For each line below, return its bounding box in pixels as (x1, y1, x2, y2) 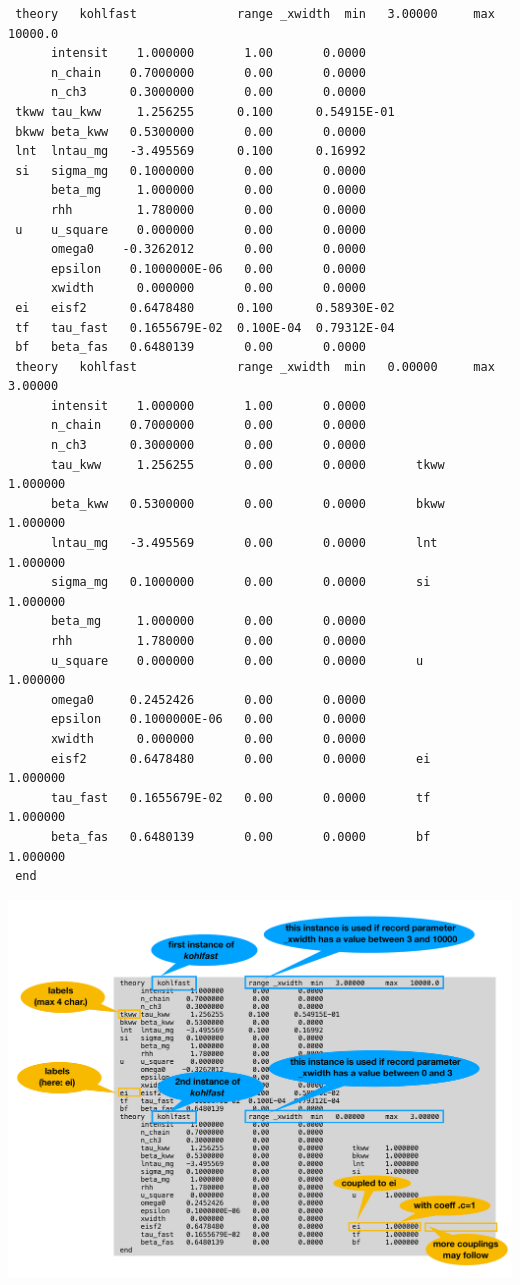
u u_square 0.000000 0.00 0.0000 (15, 222, 366, 237)
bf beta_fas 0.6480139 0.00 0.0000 (15, 340, 366, 355)
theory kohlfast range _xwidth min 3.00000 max (15, 7, 495, 21)
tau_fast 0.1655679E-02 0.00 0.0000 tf (50, 790, 431, 805)
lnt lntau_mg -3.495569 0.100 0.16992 (15, 144, 366, 159)
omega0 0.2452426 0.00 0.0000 (50, 692, 366, 707)
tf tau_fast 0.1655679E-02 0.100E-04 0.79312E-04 (15, 320, 395, 335)
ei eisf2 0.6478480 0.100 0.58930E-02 (15, 300, 395, 315)
